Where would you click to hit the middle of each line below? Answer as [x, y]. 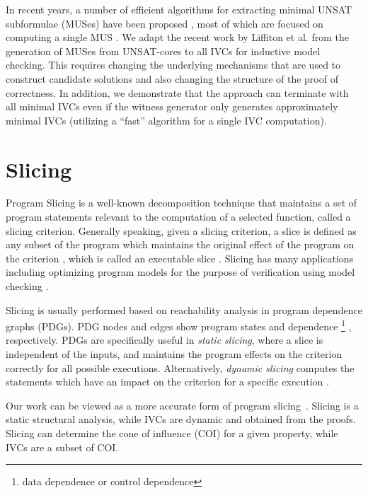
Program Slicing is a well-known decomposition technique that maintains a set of [182, 203]
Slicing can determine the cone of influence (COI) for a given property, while [172, 433]
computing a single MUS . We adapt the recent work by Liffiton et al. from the [177, 37]
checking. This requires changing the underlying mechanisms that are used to [173, 65]
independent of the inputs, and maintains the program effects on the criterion [174, 354]
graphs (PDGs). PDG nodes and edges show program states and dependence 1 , [179, 325]
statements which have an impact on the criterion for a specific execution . [167, 382]
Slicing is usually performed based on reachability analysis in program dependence [184, 309]
